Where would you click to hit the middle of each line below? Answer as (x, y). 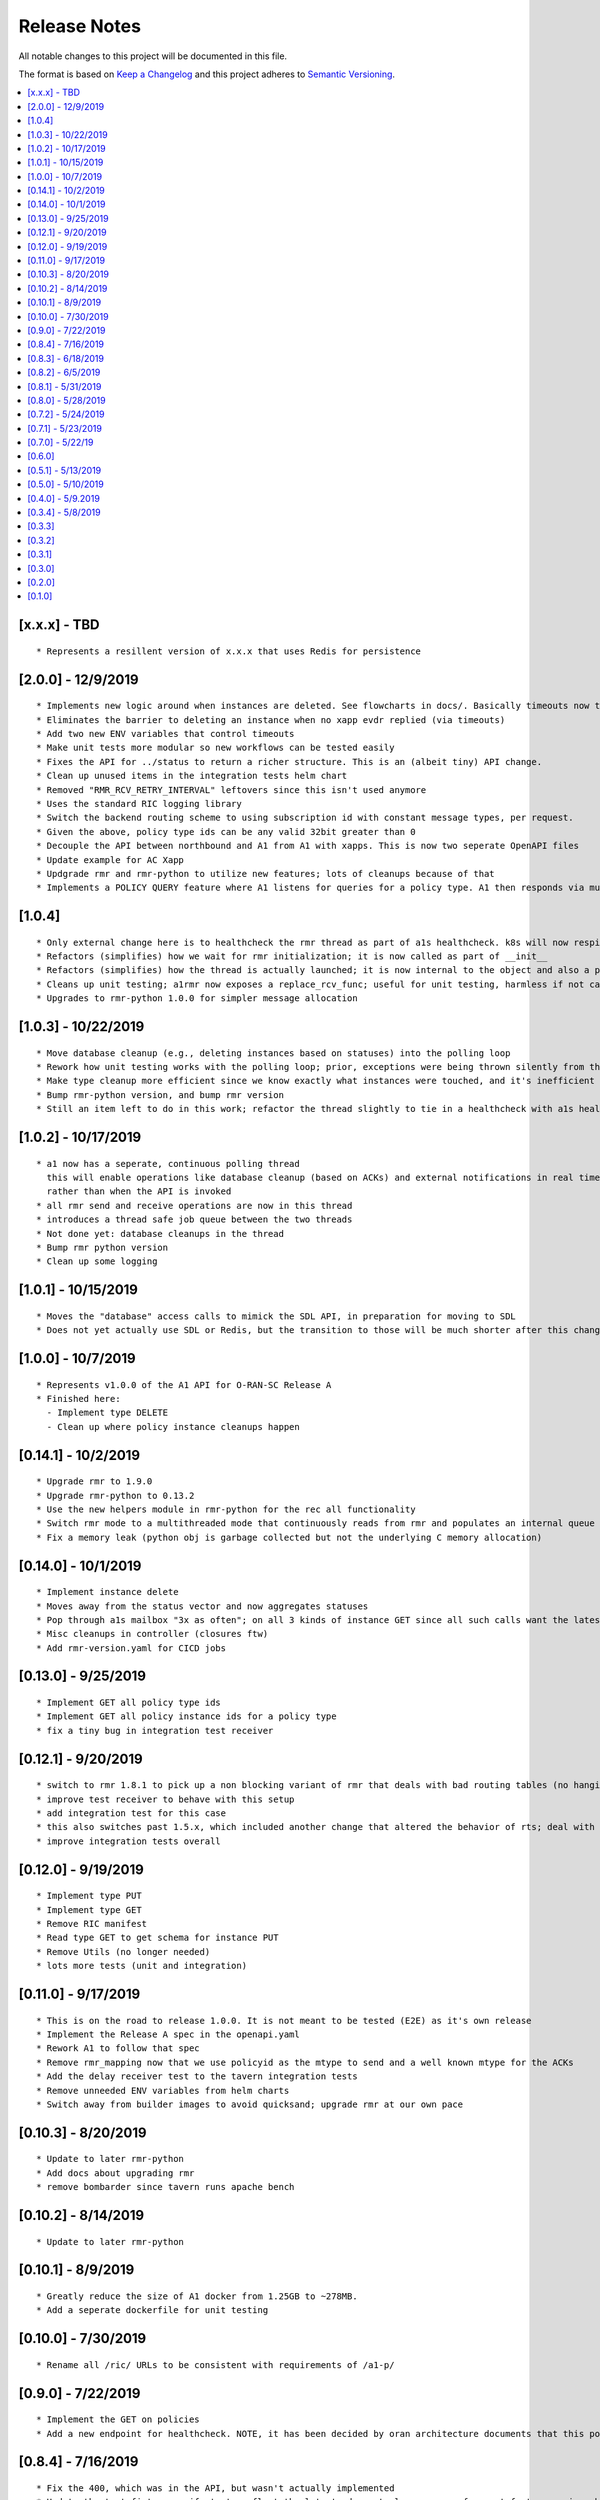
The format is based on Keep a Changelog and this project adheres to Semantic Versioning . (206, 74)
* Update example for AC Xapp (110, 859)
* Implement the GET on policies (118, 2419)
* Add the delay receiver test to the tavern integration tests (197, 2076)
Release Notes (80, 26)
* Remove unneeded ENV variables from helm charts (163, 2090)
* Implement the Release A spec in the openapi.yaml (168, 2034)
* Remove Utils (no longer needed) (123, 1951)
